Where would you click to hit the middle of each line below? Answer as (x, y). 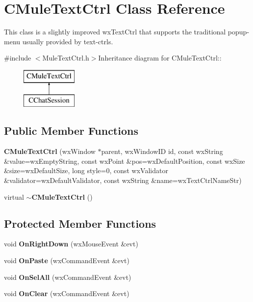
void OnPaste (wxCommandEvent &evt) (67, 260)
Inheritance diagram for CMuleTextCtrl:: (160, 58)
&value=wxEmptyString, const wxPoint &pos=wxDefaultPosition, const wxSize (125, 161)
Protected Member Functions (80, 223)
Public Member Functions (71, 131)
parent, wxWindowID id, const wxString (162, 151)
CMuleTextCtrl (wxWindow (50, 151)
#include (18, 58)
